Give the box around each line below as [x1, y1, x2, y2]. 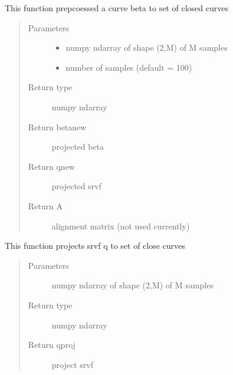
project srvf [51, 358, 93, 370]
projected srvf [51, 180, 101, 192]
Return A [28, 199, 63, 212]
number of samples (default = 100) [65, 61, 192, 73]
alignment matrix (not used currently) [51, 219, 190, 232]
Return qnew [28, 160, 75, 172]
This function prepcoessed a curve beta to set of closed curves [5, 2, 228, 14]
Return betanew [28, 120, 87, 133]
